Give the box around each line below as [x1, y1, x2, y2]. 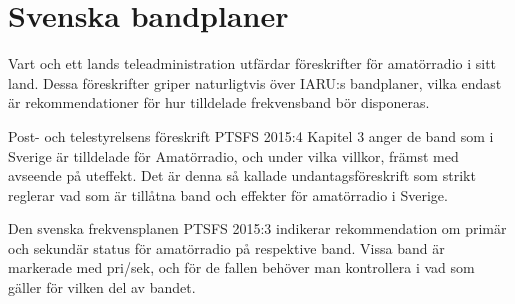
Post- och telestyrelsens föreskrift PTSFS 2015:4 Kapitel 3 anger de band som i [8, 125, 494, 146]
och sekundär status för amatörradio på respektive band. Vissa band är [8, 237, 445, 258]
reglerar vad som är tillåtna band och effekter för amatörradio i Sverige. [8, 184, 448, 205]
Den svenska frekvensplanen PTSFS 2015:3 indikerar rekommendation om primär [8, 218, 507, 239]
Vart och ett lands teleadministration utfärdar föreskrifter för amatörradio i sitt [8, 53, 497, 74]
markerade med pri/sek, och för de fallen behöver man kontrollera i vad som [8, 257, 475, 278]
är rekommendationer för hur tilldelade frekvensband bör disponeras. [8, 92, 430, 113]
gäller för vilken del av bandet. [8, 277, 196, 298]
